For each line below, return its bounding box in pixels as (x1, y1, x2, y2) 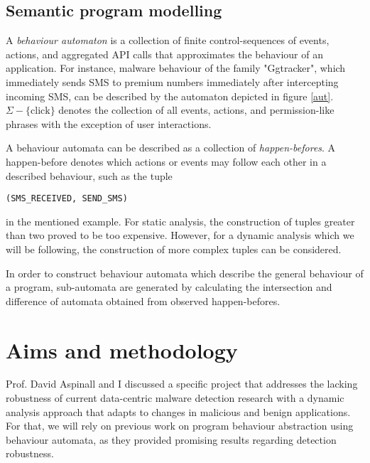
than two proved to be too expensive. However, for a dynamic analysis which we (6, 228, 354, 243)
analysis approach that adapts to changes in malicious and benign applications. (6, 404, 351, 419)
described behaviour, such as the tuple (6, 168, 173, 183)
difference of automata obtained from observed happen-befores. (6, 293, 281, 308)
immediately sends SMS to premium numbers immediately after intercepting (6, 74, 339, 89)
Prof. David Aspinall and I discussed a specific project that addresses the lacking (6, 376, 358, 391)
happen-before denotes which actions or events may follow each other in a (6, 154, 327, 169)
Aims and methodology (6, 335, 238, 364)
